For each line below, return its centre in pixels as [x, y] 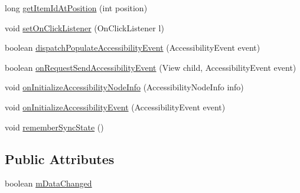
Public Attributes [60, 158]
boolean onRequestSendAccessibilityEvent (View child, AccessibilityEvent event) [151, 67]
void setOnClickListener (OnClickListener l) [84, 27]
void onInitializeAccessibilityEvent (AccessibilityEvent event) [115, 107]
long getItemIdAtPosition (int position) [76, 8]
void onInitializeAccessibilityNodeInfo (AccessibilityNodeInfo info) [124, 87]
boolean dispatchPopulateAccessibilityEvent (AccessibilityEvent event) [133, 48]
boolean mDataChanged [48, 183]
